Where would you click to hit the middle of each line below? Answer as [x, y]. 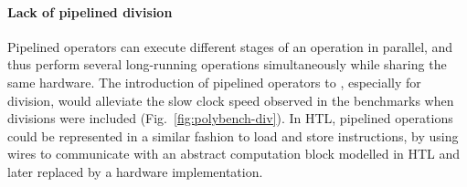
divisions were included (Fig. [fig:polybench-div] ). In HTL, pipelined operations [230, 118]
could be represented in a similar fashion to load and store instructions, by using [233, 135]
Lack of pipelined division [90, 11]
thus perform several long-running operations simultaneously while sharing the [227, 64]
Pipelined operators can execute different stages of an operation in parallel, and [230, 46]
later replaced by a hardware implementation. [135, 171]
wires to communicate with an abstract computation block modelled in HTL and [234, 154]
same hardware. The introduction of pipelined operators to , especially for [214, 82]
